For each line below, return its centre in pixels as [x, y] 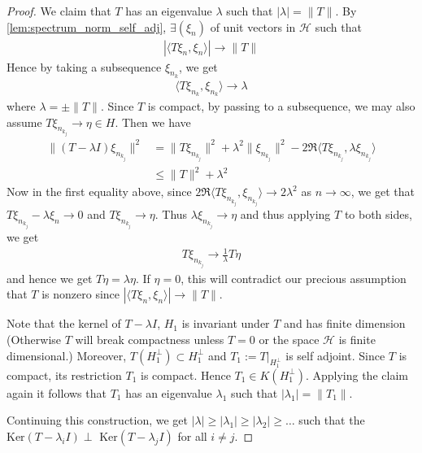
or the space [289, 340]
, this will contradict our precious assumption [294, 278]
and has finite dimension [345, 323]
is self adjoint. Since [335, 355]
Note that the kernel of [64, 323]
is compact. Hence [185, 375]
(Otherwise [34, 340]
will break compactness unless [150, 340]
